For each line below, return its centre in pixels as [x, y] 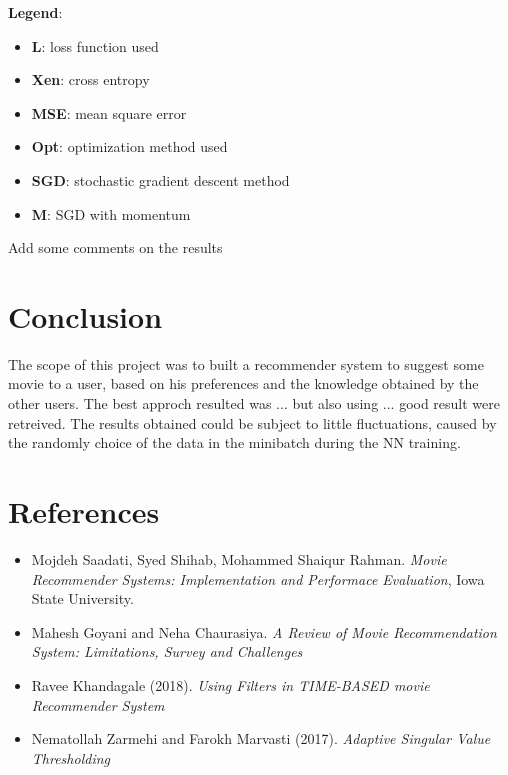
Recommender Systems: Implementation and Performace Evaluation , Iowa [258, 578]
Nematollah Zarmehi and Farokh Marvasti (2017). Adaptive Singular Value [261, 738]
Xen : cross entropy [90, 79]
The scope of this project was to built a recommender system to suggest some [246, 363]
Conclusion [85, 315]
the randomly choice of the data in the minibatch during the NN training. [234, 442]
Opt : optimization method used [129, 146]
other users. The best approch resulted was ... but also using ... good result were [254, 403]
